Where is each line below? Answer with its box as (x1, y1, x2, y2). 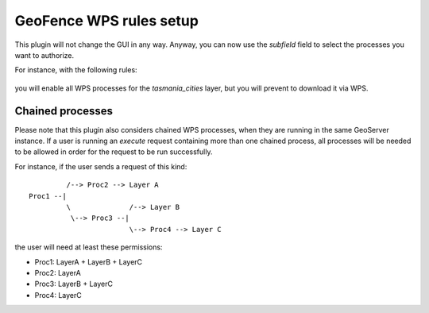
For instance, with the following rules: (14, 65, 138, 75)
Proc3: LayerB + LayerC (34, 279, 113, 289)
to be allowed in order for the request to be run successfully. (14, 147, 213, 156)
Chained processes (14, 104, 114, 118)
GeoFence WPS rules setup (14, 12, 199, 29)
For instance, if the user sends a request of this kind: (14, 161, 187, 171)
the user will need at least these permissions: (14, 242, 163, 252)
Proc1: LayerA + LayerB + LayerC (34, 257, 143, 266)
